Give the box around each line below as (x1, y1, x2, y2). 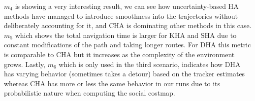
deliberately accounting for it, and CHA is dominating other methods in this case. (4, 20, 252, 31)
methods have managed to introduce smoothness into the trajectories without (4, 10, 238, 21)
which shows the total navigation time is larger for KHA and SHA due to (15, 30, 237, 40)
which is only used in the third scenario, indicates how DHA (59, 59, 241, 69)
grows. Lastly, (4, 59, 45, 69)
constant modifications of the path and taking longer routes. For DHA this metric (4, 39, 251, 50)
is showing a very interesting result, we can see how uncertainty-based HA (15, 1, 239, 11)
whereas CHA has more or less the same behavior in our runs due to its (4, 78, 220, 88)
